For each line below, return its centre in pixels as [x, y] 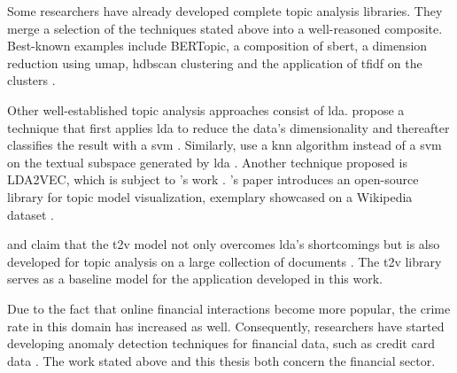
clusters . [31, 80]
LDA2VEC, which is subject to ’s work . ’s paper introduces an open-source [213, 179]
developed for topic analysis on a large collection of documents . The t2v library [225, 261]
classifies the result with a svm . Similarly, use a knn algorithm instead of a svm [225, 145]
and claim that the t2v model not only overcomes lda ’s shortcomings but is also [224, 244]
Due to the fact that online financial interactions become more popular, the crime [229, 308]
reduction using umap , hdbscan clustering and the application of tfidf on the [215, 62]
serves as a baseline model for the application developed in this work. [195, 279]
